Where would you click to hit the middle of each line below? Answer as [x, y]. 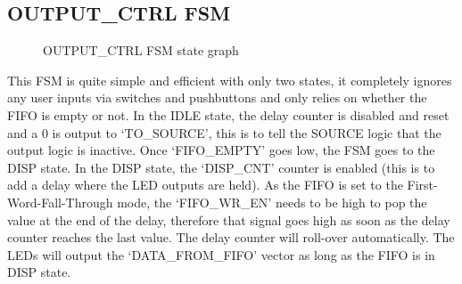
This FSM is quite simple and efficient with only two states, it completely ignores [230, 80]
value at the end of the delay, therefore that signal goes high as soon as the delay [229, 219]
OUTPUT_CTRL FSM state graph [141, 50]
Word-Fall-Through [60, 202]
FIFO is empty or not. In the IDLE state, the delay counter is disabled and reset [228, 114]
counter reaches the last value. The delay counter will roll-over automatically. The [231, 237]
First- [422, 185]
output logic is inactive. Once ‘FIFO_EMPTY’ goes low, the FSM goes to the [221, 150]
